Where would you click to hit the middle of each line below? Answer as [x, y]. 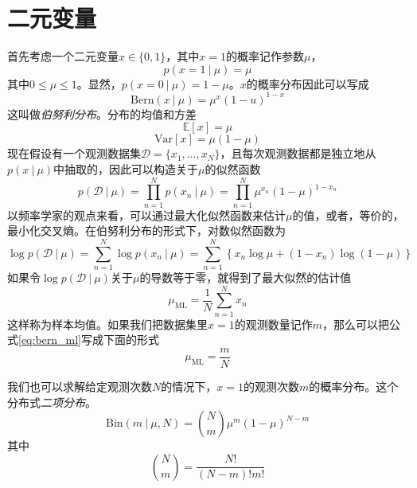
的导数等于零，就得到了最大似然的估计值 [246, 277]
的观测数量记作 [273, 324]
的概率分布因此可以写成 [308, 83]
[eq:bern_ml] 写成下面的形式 [89, 340]
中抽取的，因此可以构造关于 [126, 169]
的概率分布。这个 [354, 386]
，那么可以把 [355, 324]
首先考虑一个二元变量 [63, 56]
